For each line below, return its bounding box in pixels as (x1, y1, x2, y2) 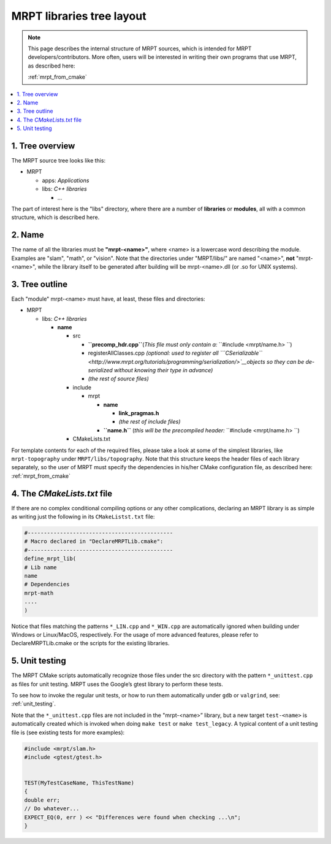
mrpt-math (24, 589, 54, 596)
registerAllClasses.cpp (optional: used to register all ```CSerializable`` (88, 350, 263, 357)
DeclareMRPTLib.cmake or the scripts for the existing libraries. (11, 640, 170, 647)
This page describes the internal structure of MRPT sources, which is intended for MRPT (28, 45, 252, 52)
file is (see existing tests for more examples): (11, 729, 125, 736)
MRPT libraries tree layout (11, 9, 146, 23)
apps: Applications (42, 177, 89, 184)
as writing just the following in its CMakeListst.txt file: (11, 513, 155, 521)
